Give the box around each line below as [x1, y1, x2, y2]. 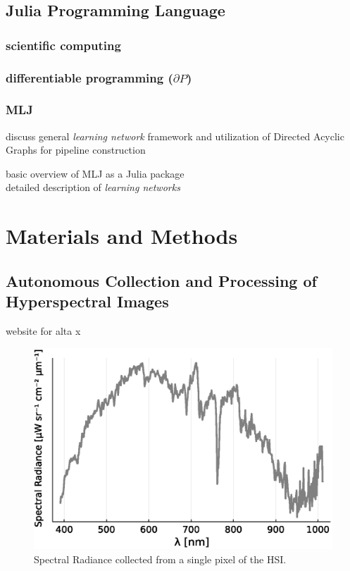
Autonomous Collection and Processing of [6, 269, 317, 291]
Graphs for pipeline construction [6, 142, 146, 157]
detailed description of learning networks [6, 180, 180, 195]
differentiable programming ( [6, 68, 173, 86]
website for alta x [6, 324, 81, 338]
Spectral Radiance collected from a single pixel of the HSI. [34, 551, 287, 566]
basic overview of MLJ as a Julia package [6, 166, 185, 180]
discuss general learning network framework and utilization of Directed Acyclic [6, 128, 344, 143]
